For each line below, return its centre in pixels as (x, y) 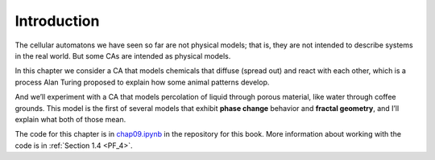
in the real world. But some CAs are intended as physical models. (123, 55)
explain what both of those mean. (70, 119)
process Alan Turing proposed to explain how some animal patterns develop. (142, 82)
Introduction (57, 21)
